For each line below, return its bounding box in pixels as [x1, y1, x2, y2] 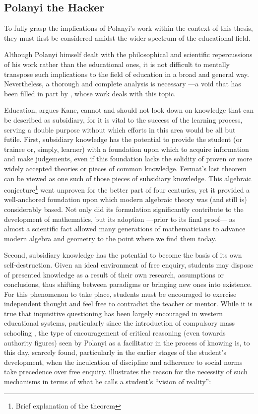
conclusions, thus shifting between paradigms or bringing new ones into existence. [4, 279, 252, 289]
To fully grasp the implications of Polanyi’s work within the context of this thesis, [4, 23, 253, 33]
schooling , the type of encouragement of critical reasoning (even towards [4, 328, 226, 338]
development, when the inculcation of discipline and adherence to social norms [4, 356, 243, 367]
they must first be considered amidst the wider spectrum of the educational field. [4, 32, 251, 43]
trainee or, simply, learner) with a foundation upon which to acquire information [4, 143, 249, 154]
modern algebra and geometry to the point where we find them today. [4, 233, 217, 243]
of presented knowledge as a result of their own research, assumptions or [4, 269, 224, 279]
